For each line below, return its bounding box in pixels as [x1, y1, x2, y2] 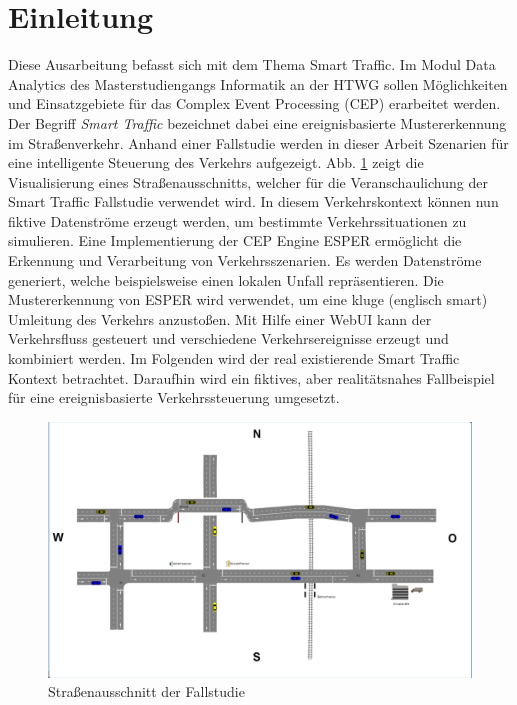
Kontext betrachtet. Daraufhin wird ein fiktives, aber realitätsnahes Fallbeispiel [8, 367, 495, 388]
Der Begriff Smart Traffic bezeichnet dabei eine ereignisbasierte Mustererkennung [8, 112, 507, 133]
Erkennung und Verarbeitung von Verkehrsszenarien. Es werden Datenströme [8, 250, 482, 271]
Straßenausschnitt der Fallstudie [48, 681, 245, 702]
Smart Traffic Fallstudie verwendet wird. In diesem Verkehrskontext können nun [8, 191, 499, 212]
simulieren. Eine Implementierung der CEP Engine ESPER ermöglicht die [8, 230, 462, 251]
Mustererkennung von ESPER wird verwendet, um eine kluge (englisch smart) [8, 289, 488, 310]
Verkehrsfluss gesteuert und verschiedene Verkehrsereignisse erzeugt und [8, 328, 449, 349]
